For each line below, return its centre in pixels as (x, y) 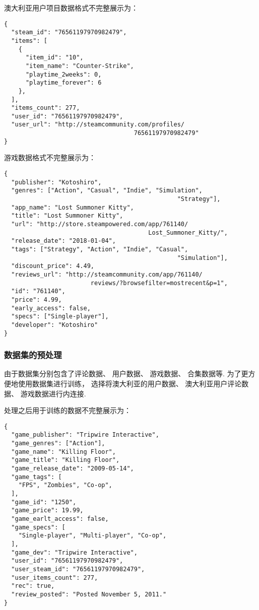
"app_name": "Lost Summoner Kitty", (73, 207)
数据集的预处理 (33, 355)
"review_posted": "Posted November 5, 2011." (89, 594)
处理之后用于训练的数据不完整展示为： (68, 410)
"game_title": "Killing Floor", (66, 460)
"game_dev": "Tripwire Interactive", (74, 552)
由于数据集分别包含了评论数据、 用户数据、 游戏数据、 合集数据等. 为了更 (126, 374)
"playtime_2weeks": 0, (63, 74)
